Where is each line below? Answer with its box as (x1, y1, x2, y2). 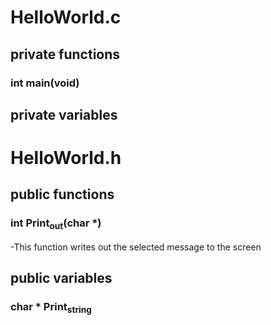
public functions (10, 186, 115, 203)
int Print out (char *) (10, 216, 102, 232)
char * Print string (10, 300, 92, 316)
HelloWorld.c (10, 6, 122, 29)
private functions (10, 46, 121, 63)
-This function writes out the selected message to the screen (10, 241, 262, 253)
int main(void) (10, 76, 80, 90)
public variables (10, 270, 113, 287)
